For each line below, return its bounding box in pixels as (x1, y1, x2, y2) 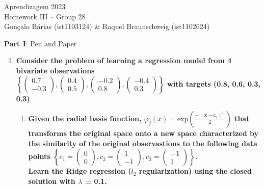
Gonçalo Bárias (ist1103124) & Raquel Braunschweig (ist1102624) (4, 21, 210, 32)
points (28, 151, 50, 162)
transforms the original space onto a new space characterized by (28, 128, 258, 139)
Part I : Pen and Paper (4, 38, 77, 48)
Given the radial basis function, (28, 113, 142, 124)
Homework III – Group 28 (4, 11, 86, 21)
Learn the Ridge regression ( (28, 166, 131, 176)
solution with (28, 175, 75, 186)
